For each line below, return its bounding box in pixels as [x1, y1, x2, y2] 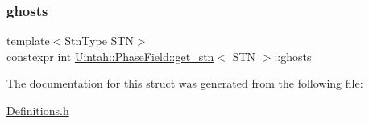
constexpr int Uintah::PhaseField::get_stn [6, 47, 214, 64]
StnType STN [64, 32, 134, 49]
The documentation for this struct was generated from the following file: [6, 75, 363, 92]
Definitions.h [6, 102, 69, 118]
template [6, 32, 50, 49]
